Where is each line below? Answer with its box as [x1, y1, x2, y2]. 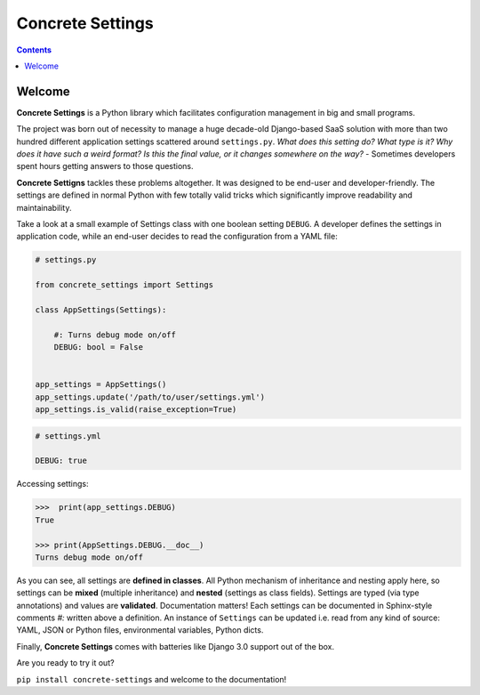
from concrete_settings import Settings [35, 280, 213, 290]
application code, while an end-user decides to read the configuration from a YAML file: [16, 231, 338, 242]
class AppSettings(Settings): [35, 304, 167, 315]
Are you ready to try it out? [16, 658, 115, 668]
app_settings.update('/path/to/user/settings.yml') [35, 392, 266, 402]
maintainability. [16, 202, 72, 213]
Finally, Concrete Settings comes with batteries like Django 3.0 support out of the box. [16, 641, 335, 651]
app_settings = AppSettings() [35, 379, 167, 390]
